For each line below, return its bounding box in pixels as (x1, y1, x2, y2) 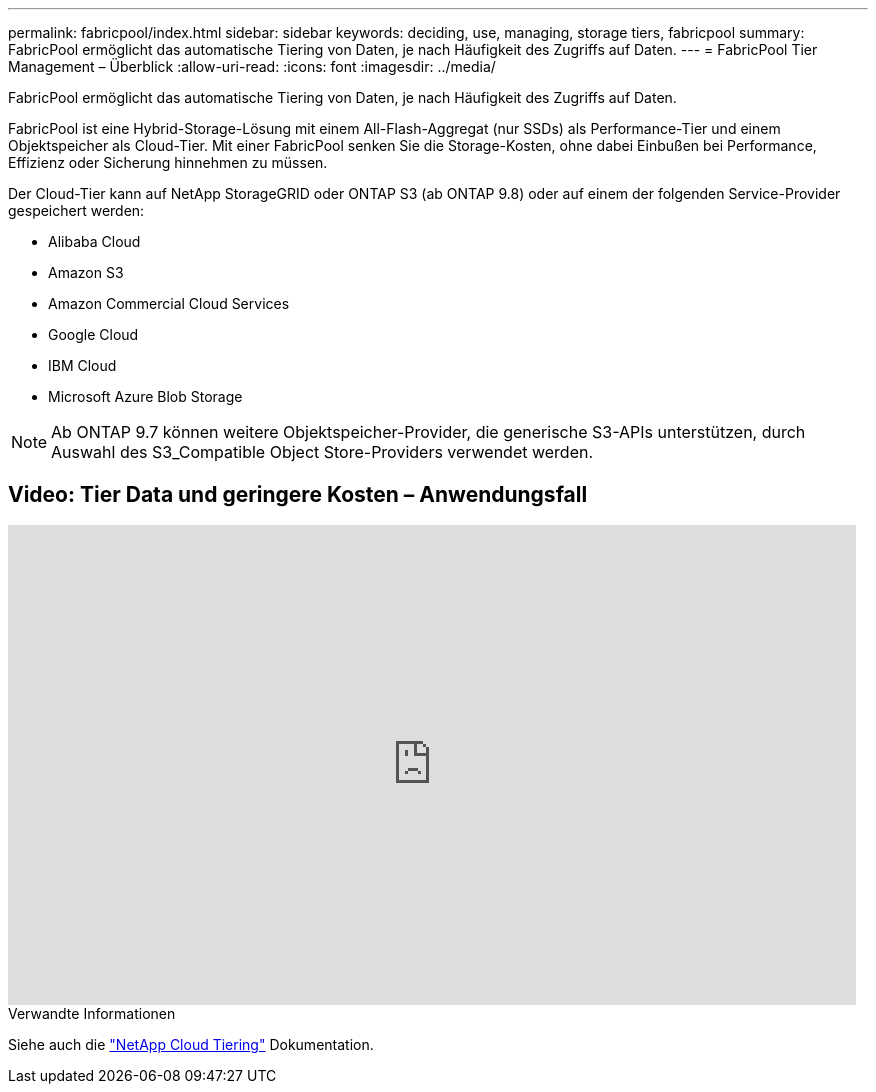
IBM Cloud (48, 357, 117, 374)
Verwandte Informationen (8, 1004, 176, 1022)
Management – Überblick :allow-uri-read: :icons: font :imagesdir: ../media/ (8, 58, 496, 75)
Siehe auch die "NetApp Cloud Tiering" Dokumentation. (8, 1035, 374, 1053)
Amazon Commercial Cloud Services (48, 295, 290, 312)
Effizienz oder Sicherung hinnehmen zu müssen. (8, 154, 328, 171)
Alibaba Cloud (48, 233, 141, 250)
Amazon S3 (48, 264, 124, 281)
